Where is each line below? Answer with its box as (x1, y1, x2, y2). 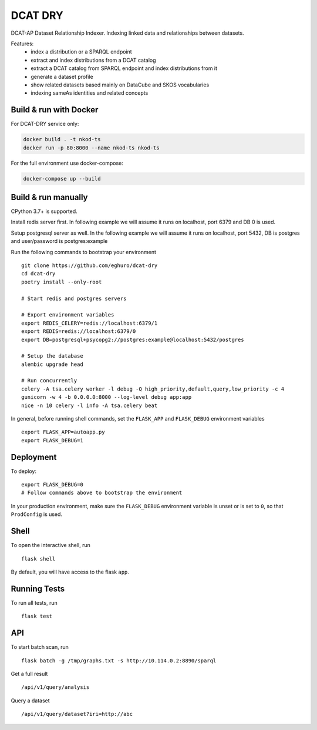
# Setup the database (21, 353, 83, 359)
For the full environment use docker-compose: (11, 159, 123, 166)
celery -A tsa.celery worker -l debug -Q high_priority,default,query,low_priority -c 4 (21, 385, 285, 392)
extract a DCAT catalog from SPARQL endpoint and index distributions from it (31, 65, 217, 72)
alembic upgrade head (21, 361, 83, 368)
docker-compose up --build (23, 175, 101, 182)
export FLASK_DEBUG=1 (21, 437, 83, 444)
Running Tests (11, 584, 65, 594)
